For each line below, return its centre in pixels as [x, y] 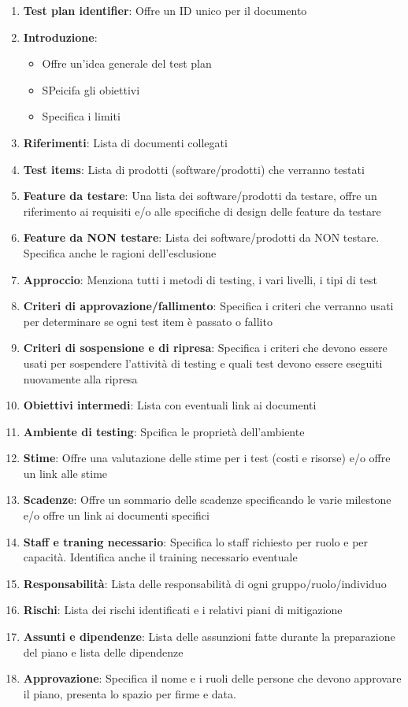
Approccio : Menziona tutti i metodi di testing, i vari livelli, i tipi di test [200, 279]
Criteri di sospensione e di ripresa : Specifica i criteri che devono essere [205, 348]
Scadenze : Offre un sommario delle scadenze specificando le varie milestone [207, 500]
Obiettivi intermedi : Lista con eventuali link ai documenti [170, 405]
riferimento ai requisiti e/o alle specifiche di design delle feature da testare [202, 211]
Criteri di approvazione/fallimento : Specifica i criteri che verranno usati [208, 306]
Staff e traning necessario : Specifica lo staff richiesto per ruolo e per [196, 541]
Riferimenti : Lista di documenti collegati [125, 142]
